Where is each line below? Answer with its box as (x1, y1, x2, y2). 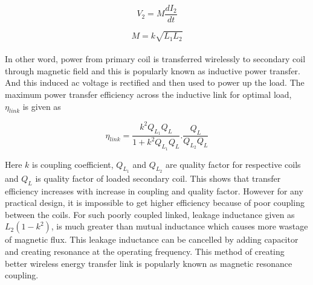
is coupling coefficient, (32, 158, 114, 170)
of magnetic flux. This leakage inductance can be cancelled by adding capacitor (5, 233, 298, 246)
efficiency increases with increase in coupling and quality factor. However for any (5, 184, 303, 197)
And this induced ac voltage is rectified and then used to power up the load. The (5, 76, 305, 89)
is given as (22, 100, 61, 112)
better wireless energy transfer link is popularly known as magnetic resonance (5, 257, 292, 269)
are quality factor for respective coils (166, 158, 301, 170)
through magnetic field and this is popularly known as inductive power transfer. (5, 64, 301, 77)
